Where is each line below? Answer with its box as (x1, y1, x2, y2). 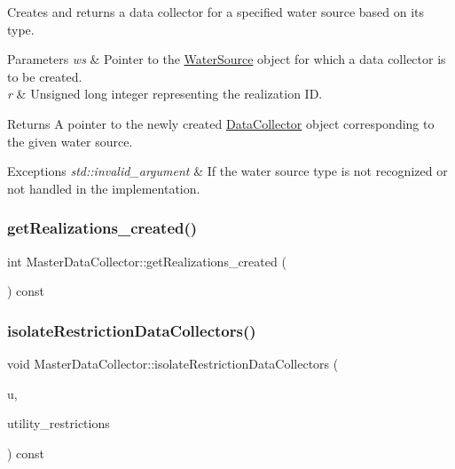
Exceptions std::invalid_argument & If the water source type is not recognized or (7, 162, 448, 180)
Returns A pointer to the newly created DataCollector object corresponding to (7, 114, 435, 132)
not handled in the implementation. (7, 179, 200, 197)
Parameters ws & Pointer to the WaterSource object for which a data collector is (7, 50, 446, 68)
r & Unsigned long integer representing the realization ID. (7, 84, 323, 103)
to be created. (7, 67, 82, 85)
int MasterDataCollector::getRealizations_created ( (7, 251, 286, 270)
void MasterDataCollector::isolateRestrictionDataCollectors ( (7, 354, 339, 372)
